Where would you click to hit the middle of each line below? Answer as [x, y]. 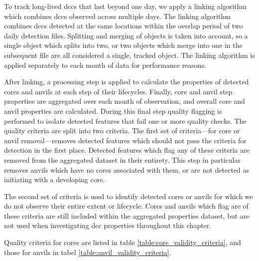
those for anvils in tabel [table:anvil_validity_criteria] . [88, 252]
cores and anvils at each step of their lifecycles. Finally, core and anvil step [118, 91]
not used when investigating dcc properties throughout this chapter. [108, 225]
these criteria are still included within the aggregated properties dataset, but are [127, 215]
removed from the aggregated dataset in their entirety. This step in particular [122, 159]
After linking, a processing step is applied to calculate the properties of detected [127, 82]
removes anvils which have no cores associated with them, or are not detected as [127, 169]
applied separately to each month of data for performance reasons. [105, 65]
